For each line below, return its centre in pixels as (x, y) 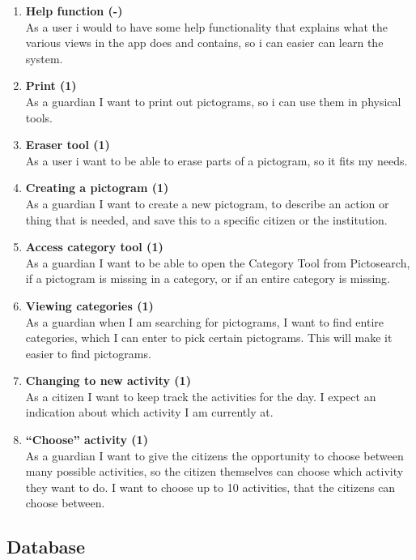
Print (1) (51, 85)
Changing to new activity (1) (108, 380)
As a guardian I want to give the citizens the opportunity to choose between (214, 455)
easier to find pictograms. (88, 353)
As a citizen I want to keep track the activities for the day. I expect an (201, 396)
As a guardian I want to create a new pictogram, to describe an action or (207, 203)
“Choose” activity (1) (87, 440)
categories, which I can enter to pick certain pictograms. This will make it (209, 338)
